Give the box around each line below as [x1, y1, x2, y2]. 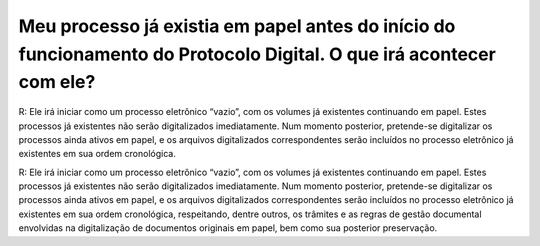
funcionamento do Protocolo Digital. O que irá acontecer [18, 43, 497, 65]
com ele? [18, 71, 96, 94]
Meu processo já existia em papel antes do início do [18, 15, 456, 37]
